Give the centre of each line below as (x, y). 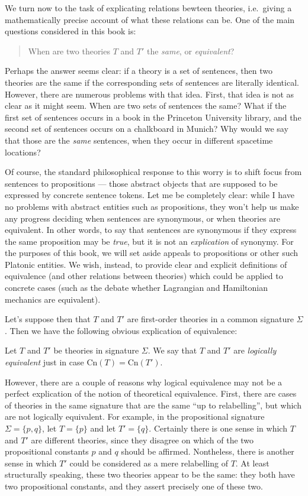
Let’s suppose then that (48, 319)
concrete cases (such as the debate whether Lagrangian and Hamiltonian (136, 288)
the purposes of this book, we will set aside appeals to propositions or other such (152, 253)
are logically (255, 350)
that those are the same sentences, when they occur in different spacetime (139, 140)
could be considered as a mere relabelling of (149, 463)
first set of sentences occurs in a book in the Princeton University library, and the (153, 117)
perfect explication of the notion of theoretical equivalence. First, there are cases (151, 393)
